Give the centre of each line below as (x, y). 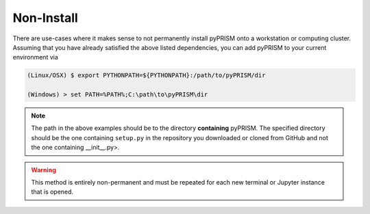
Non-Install (45, 18)
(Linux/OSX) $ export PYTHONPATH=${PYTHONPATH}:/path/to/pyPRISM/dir (146, 76)
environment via (35, 57)
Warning (44, 170)
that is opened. (52, 192)
